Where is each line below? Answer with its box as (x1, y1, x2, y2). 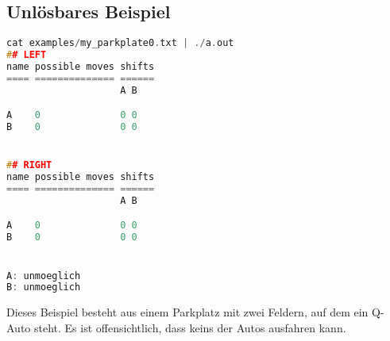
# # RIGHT (6, 159, 52, 171)
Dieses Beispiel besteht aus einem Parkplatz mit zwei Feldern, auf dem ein (6, 304, 369, 320)
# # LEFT (6, 49, 47, 61)
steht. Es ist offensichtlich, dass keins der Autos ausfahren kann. (33, 319, 346, 335)
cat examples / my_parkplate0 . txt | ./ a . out (6, 37, 234, 49)
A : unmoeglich (6, 270, 81, 282)
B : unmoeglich (6, 282, 81, 293)
